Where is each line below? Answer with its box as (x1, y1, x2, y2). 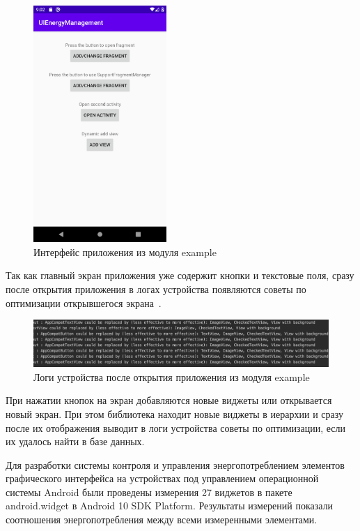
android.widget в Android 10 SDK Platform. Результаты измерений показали (6, 498, 334, 513)
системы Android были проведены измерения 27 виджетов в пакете (6, 484, 292, 499)
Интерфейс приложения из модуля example (33, 244, 217, 259)
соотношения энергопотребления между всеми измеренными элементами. (6, 512, 318, 527)
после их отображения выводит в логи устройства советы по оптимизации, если (6, 420, 346, 435)
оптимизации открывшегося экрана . (6, 295, 162, 310)
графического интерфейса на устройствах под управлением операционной (6, 471, 319, 486)
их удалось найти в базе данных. (6, 434, 145, 449)
